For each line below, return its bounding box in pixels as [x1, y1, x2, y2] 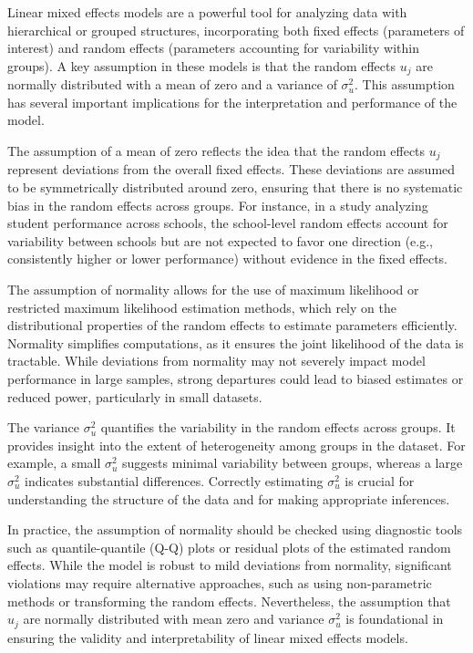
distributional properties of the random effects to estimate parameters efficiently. [7, 316, 458, 335]
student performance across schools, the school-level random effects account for [7, 213, 448, 233]
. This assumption [354, 75, 455, 94]
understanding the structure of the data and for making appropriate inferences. [7, 489, 450, 508]
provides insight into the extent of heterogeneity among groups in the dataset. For [7, 435, 466, 454]
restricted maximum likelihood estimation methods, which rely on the [7, 297, 396, 316]
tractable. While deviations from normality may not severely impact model [7, 351, 426, 370]
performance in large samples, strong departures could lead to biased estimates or [7, 369, 464, 388]
